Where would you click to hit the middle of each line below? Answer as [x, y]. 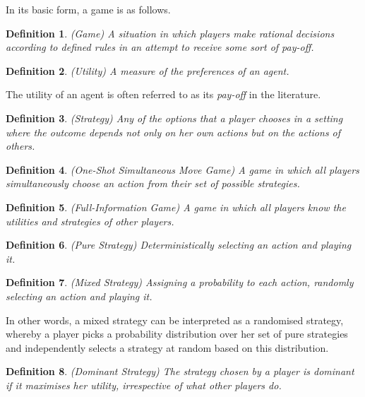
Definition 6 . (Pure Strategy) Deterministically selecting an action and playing [179, 245]
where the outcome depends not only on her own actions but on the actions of [173, 132]
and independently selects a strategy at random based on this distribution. [167, 347]
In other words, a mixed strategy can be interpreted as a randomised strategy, [175, 320]
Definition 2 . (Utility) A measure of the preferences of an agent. [148, 70]
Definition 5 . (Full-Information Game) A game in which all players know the [176, 207]
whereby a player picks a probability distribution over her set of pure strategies [177, 334]
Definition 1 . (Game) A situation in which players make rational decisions [170, 33]
